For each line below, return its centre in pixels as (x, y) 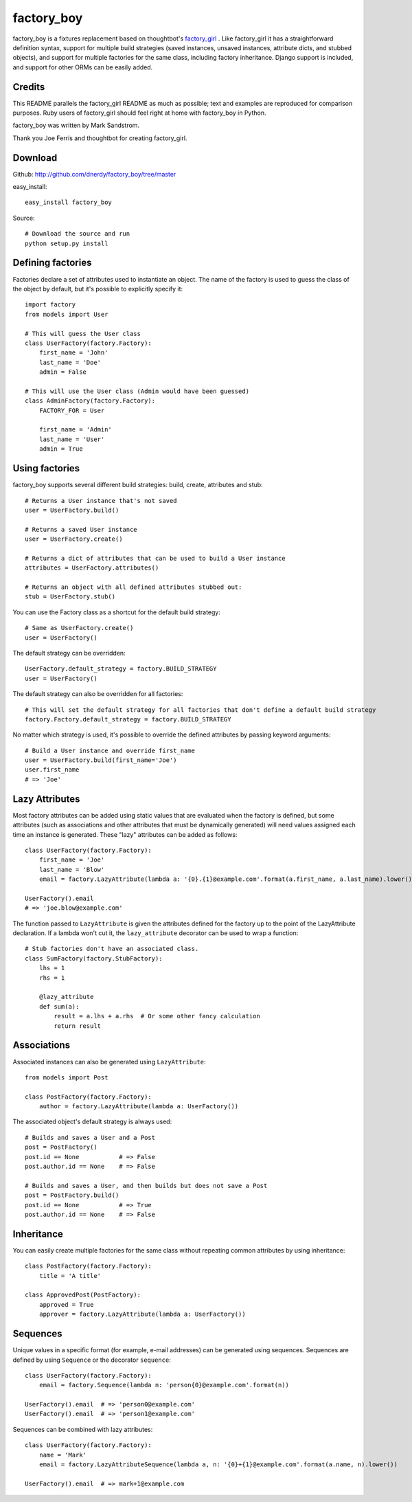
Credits (29, 87)
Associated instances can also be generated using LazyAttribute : (109, 1062)
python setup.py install (67, 243)
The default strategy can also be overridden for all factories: (98, 694)
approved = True (66, 1304)
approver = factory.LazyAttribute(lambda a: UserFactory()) (142, 1314)
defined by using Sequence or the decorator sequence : (92, 1360)
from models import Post (67, 1077)
